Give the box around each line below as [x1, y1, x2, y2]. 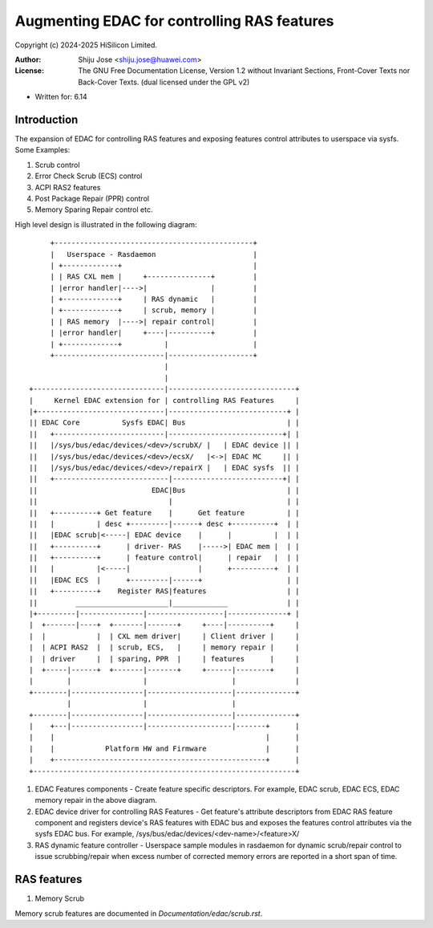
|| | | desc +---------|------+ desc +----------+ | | [29, 519, 300, 528]
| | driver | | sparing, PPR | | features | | [29, 654, 300, 663]
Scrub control [34, 160, 80, 169]
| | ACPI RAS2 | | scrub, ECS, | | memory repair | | [29, 643, 300, 652]
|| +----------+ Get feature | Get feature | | [29, 508, 300, 517]
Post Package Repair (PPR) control [34, 193, 150, 203]
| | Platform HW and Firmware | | [29, 743, 300, 753]
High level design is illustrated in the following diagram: [14, 219, 197, 229]
